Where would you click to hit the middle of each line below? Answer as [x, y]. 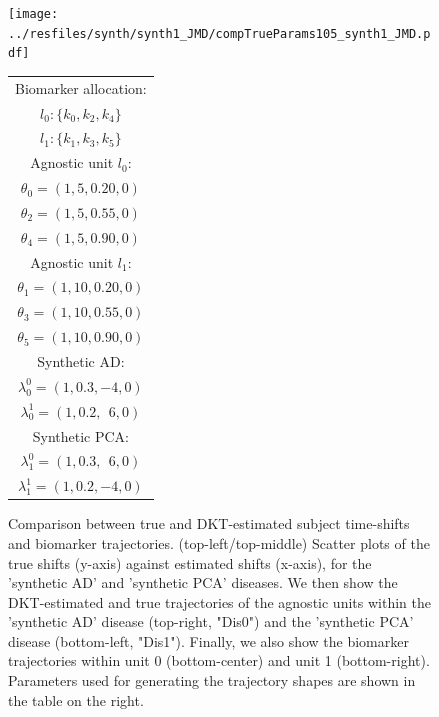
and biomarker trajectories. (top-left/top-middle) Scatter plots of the [219, 542]
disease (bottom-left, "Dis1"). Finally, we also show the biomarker [208, 640]
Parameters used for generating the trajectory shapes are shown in [212, 680]
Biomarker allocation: [81, 87]
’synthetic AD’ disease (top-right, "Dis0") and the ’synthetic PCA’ [211, 621]
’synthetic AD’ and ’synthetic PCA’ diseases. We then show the [203, 582]
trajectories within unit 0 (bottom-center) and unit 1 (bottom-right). [219, 660]
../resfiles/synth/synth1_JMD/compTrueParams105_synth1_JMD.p [219, 33]
